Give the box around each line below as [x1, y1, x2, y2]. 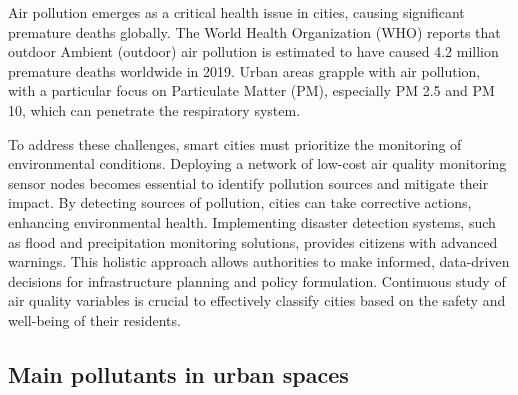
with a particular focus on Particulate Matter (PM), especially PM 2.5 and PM [8, 80, 495, 101]
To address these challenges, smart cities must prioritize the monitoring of [8, 133, 462, 154]
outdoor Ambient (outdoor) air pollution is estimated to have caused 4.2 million [8, 41, 499, 62]
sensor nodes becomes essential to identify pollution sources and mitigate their [8, 172, 489, 193]
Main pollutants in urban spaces [8, 358, 349, 389]
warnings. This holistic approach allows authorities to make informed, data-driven [8, 251, 510, 272]
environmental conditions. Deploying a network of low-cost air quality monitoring [8, 153, 507, 174]
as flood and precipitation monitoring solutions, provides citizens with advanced [8, 231, 498, 252]
